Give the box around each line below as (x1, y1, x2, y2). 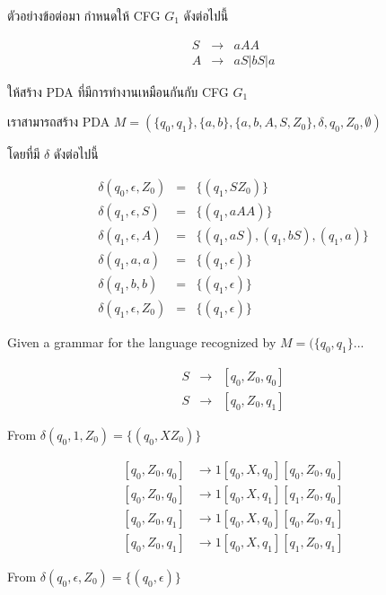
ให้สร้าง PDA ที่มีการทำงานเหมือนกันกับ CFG (7, 82, 229, 101)
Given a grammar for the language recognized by (7, 333, 276, 352)
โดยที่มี (7, 144, 40, 163)
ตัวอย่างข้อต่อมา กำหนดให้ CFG (7, 6, 161, 24)
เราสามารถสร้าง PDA (7, 112, 110, 131)
